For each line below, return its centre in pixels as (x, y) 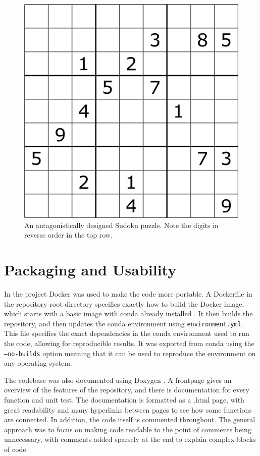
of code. (16, 449)
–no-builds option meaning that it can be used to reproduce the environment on (130, 353)
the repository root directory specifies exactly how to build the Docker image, (124, 303)
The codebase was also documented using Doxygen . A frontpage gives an (118, 380)
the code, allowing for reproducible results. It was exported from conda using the (129, 343)
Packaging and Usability (90, 269)
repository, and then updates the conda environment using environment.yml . (124, 323)
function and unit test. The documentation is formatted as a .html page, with (124, 399)
